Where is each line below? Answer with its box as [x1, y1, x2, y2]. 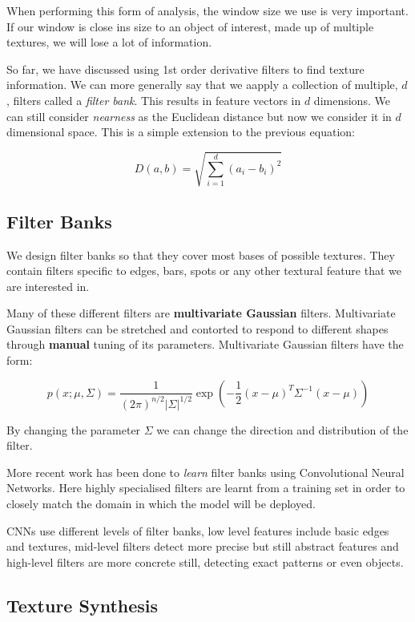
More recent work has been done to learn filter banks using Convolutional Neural [6, 463, 405, 480]
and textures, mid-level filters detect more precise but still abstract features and [6, 538, 399, 555]
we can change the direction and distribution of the [156, 421, 409, 438]
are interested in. [6, 277, 90, 294]
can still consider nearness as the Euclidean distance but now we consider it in [6, 107, 392, 124]
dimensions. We [313, 91, 390, 108]
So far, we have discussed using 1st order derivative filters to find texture [6, 60, 365, 77]
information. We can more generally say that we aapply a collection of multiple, [6, 76, 398, 93]
